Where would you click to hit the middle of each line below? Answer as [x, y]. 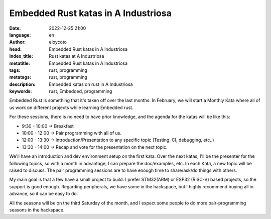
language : [20, 35]
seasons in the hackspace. [37, 210]
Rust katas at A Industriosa [77, 56]
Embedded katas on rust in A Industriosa [91, 84]
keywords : [21, 91]
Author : [18, 42]
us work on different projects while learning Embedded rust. [71, 107]
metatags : [20, 77]
